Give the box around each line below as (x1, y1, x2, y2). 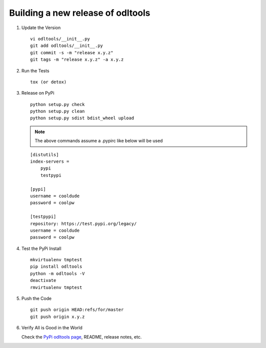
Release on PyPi (21, 90, 54, 96)
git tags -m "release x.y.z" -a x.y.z (30, 57, 124, 63)
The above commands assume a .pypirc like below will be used (34, 138, 163, 144)
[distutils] (30, 152, 59, 157)
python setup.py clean (30, 108, 85, 114)
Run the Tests (21, 68, 49, 73)
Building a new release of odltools (9, 7, 150, 18)
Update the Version (21, 25, 61, 31)
